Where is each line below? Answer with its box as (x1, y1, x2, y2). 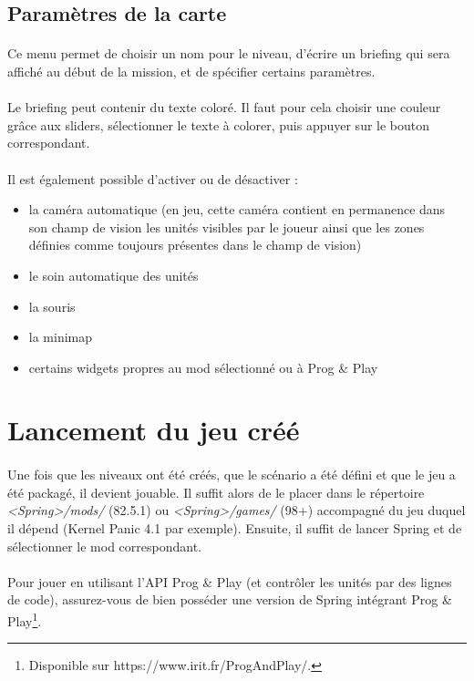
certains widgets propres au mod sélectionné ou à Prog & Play (28, 357, 378, 377)
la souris (28, 296, 76, 315)
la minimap (28, 327, 93, 346)
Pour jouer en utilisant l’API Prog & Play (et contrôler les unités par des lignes (7, 572, 452, 591)
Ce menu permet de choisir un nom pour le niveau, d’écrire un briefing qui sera (7, 44, 450, 63)
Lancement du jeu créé (7, 411, 300, 449)
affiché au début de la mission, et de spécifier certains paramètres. (7, 61, 376, 80)
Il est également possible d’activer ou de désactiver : (7, 169, 298, 188)
